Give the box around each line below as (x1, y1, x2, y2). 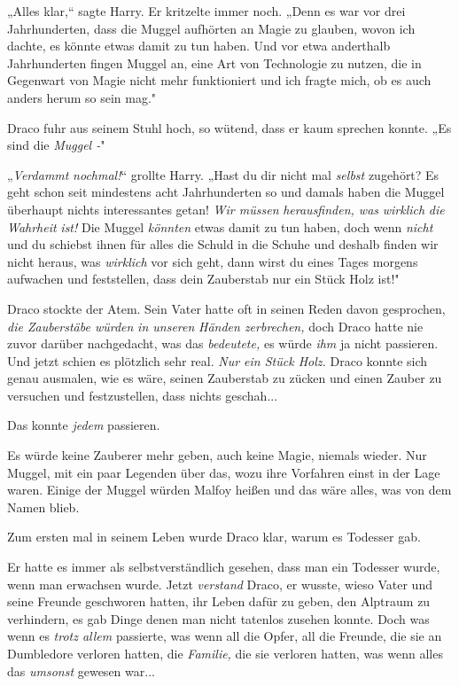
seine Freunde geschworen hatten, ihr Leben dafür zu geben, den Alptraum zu (7, 592, 431, 611)
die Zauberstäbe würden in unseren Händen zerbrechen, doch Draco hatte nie (7, 316, 424, 335)
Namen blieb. (7, 497, 80, 516)
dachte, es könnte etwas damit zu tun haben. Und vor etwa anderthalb (7, 36, 391, 55)
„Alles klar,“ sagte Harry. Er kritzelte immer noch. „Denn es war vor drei (7, 2, 406, 19)
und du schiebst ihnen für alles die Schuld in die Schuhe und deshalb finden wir (7, 235, 439, 253)
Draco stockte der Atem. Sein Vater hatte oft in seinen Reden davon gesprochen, (7, 299, 446, 317)
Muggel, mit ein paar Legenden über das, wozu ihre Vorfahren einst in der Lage (7, 463, 440, 481)
